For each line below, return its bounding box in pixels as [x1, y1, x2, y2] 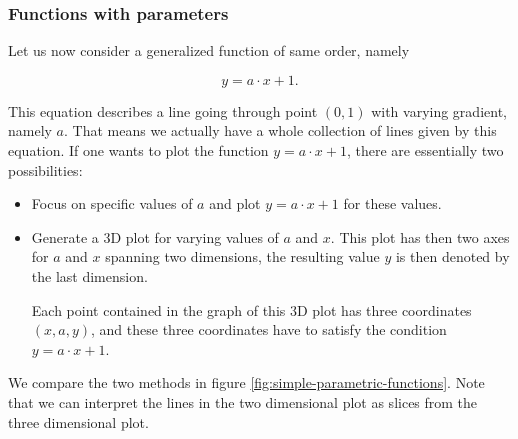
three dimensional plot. [8, 411, 149, 432]
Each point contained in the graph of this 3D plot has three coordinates [31, 299, 472, 320]
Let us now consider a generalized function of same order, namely [8, 40, 410, 61]
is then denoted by [395, 246, 510, 267]
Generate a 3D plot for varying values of [31, 226, 279, 247]
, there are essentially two [346, 140, 504, 160]
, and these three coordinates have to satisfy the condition [91, 319, 447, 340]
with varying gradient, [371, 100, 507, 121]
